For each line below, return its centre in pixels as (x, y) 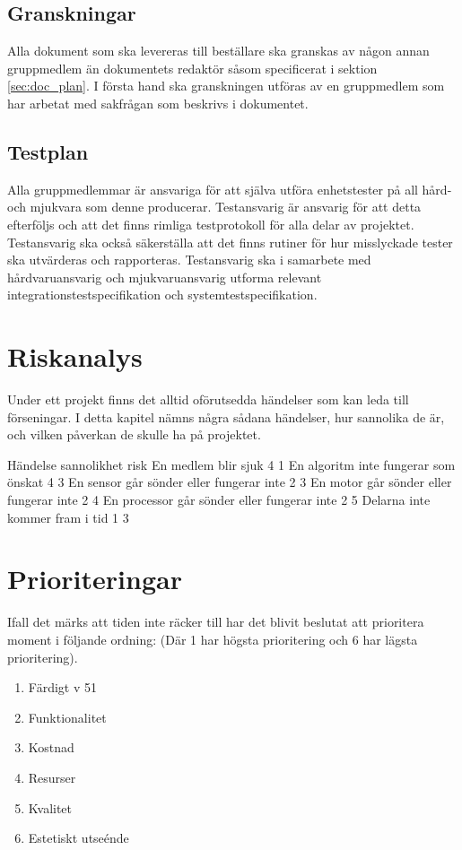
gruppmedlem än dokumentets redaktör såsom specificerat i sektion (192, 68)
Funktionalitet (67, 717)
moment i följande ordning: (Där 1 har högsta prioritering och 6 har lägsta (213, 639)
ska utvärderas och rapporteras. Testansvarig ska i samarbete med (189, 260)
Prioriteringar (95, 579)
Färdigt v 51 (62, 687)
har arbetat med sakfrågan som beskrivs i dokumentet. (158, 103)
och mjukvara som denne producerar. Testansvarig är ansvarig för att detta (214, 207)
